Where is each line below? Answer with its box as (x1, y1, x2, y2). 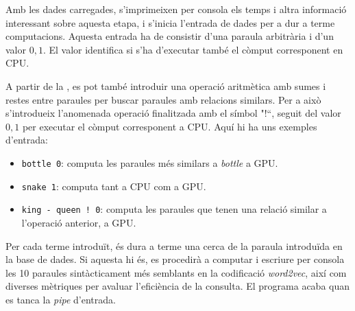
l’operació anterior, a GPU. (21, 215, 136, 229)
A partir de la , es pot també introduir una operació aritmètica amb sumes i (5, 78, 326, 93)
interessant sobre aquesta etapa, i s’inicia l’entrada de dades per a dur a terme (5, 15, 335, 30)
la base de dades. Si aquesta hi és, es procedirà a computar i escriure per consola (5, 252, 345, 266)
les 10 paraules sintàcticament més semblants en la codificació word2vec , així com (5, 265, 347, 279)
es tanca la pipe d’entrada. (5, 292, 116, 306)
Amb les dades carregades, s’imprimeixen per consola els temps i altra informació (5, 2, 347, 16)
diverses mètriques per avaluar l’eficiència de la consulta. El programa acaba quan (5, 279, 350, 293)
